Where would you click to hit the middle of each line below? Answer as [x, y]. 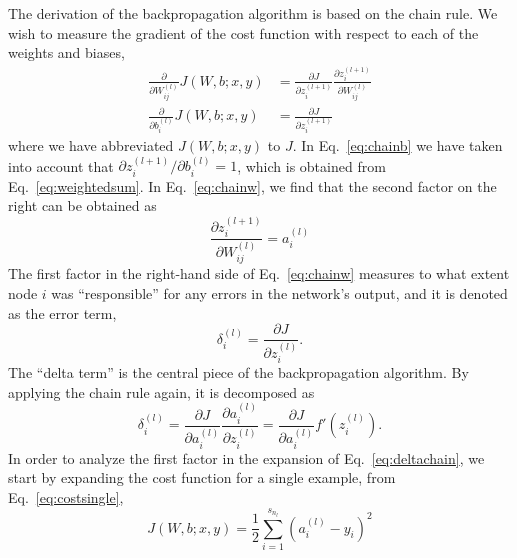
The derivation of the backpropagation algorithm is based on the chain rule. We [253, 13]
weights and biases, [66, 52]
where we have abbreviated [91, 144]
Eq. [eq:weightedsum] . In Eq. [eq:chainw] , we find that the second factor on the [252, 185]
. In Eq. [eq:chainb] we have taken [397, 144]
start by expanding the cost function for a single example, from [202, 477]
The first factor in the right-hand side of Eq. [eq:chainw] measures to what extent [259, 273]
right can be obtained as [82, 205]
